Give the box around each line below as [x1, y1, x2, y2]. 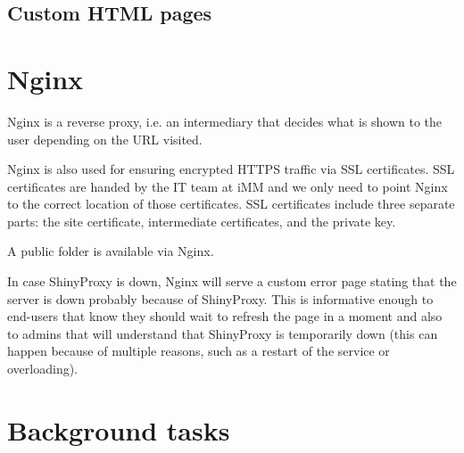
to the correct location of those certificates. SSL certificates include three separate [7, 194, 455, 213]
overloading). [7, 359, 79, 378]
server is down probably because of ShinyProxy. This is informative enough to [7, 289, 434, 308]
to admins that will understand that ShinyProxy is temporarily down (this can [7, 324, 438, 342]
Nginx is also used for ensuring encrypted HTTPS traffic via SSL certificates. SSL [7, 160, 455, 178]
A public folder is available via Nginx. [7, 242, 214, 260]
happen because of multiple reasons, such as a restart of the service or [7, 342, 390, 360]
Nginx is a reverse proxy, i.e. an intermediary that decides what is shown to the [7, 111, 443, 130]
